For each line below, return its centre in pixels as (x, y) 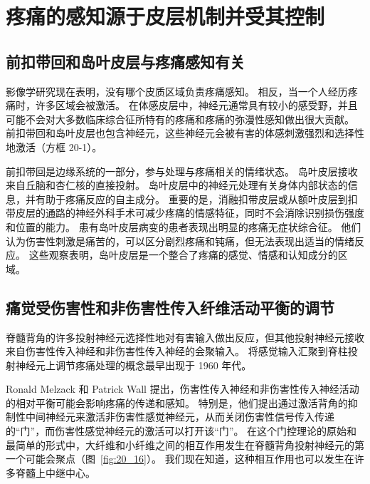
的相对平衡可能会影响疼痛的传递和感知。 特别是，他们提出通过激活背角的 (177, 402)
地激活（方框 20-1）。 (54, 146)
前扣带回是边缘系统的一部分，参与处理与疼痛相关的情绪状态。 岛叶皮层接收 (182, 171)
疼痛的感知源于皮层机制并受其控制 (165, 16)
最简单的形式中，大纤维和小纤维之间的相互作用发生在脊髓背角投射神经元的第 (185, 444)
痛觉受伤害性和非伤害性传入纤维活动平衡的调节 (170, 307)
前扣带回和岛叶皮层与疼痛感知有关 (125, 61)
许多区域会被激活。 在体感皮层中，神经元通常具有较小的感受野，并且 (196, 105)
